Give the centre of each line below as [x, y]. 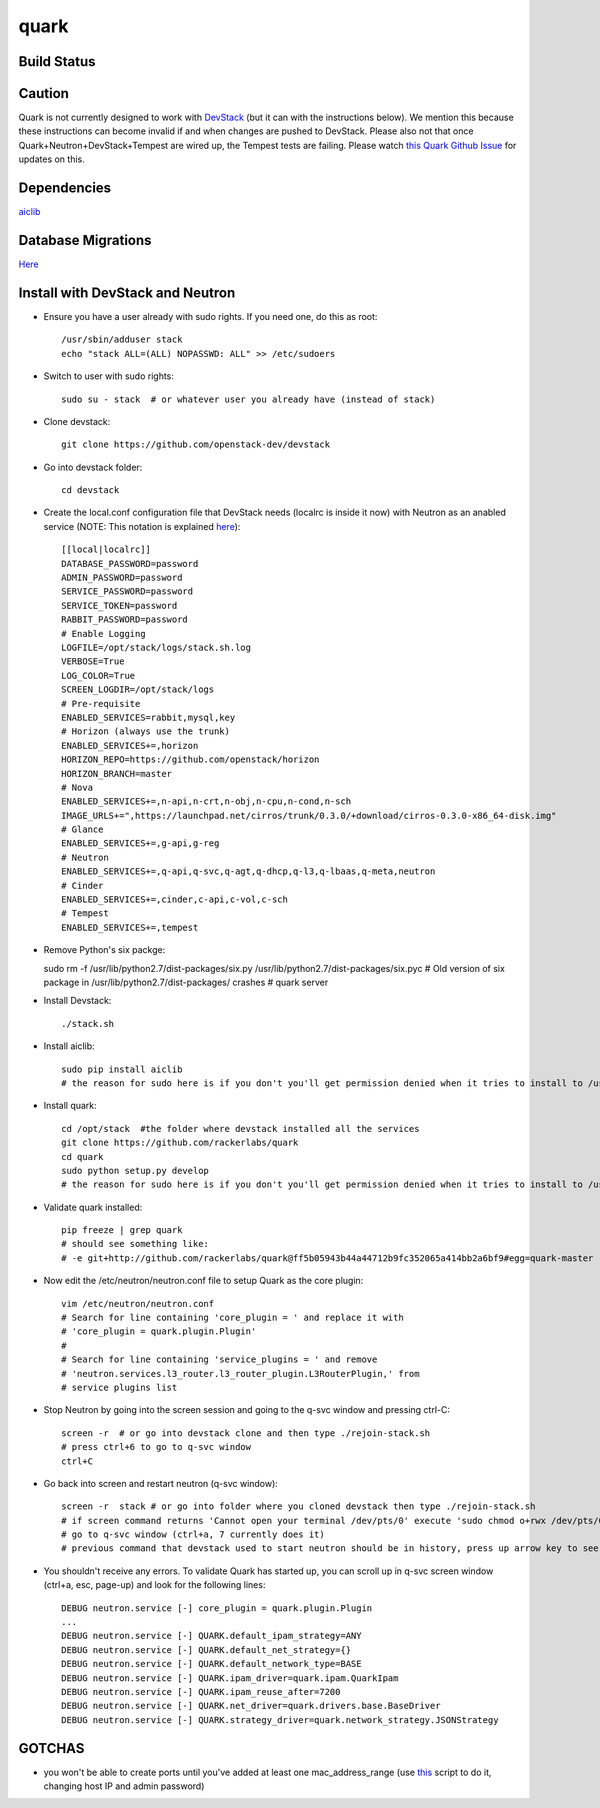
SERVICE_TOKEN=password [119, 605]
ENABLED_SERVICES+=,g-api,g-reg [140, 843]
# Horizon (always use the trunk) [145, 731]
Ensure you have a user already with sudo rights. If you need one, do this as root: [210, 316]
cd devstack [90, 490]
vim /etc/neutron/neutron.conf [138, 1303]
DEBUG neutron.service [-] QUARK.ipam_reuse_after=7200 [201, 1691]
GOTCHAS [51, 1748]
